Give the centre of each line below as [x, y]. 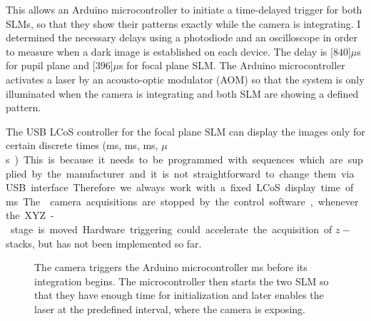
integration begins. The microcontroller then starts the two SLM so [182, 281]
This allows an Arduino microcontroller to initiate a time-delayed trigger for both [184, 9]
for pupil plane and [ [51, 65]
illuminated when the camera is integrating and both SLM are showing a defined [182, 93]
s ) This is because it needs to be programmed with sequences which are [174, 159]
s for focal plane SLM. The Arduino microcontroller [232, 65]
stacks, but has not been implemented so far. [104, 243]
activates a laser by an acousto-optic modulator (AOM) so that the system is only [185, 79]
